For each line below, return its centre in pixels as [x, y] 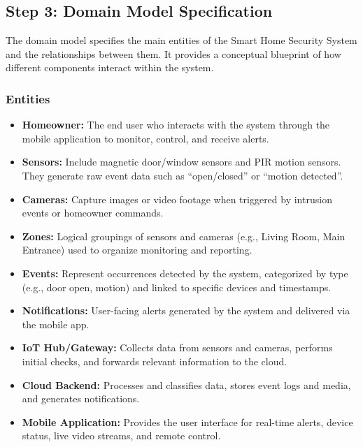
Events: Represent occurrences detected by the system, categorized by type [185, 273]
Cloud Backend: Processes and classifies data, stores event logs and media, [186, 384]
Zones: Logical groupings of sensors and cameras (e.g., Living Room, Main [184, 236]
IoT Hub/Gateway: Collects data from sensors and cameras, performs [177, 347]
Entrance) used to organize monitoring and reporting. [137, 250]
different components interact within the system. [110, 67]
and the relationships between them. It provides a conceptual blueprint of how [173, 53]
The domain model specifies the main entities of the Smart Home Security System [181, 40]
